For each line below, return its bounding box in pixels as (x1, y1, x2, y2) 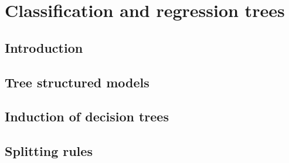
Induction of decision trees (5, 107, 169, 125)
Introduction (5, 38, 83, 56)
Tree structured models (5, 73, 149, 91)
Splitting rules (5, 142, 93, 160)
